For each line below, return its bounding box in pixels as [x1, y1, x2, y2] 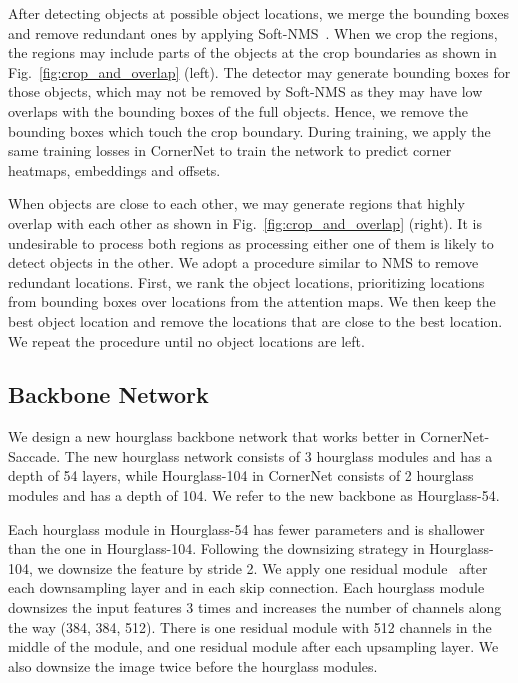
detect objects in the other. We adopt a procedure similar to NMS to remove [8, 252, 479, 273]
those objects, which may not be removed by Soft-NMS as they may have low [8, 81, 483, 102]
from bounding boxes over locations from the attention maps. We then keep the [8, 291, 496, 312]
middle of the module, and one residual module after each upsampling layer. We [8, 636, 499, 657]
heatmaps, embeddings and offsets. [8, 159, 221, 180]
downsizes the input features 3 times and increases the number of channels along [8, 597, 502, 618]
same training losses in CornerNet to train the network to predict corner [8, 140, 452, 161]
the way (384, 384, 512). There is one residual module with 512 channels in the [8, 616, 492, 637]
